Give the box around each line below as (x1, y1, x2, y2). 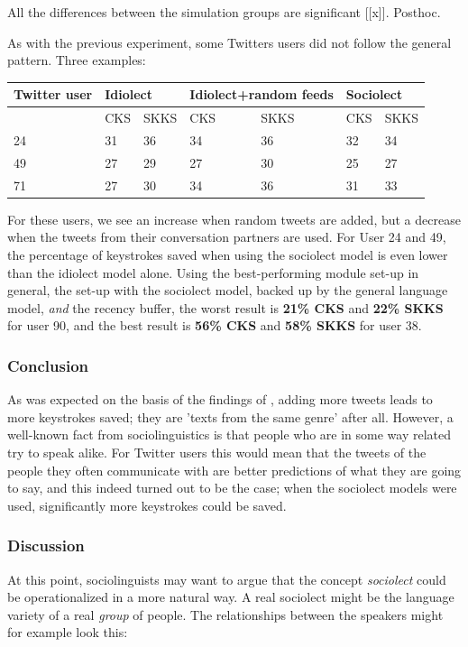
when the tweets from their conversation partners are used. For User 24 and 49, (7, 227, 446, 246)
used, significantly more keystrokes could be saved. (7, 495, 287, 514)
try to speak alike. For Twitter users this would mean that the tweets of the (7, 442, 427, 461)
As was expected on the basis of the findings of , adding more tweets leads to (7, 390, 433, 409)
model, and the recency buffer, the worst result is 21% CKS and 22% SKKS (7, 298, 444, 317)
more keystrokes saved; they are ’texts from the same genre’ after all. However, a (7, 407, 454, 426)
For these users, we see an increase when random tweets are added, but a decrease (7, 209, 461, 228)
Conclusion (7, 354, 88, 376)
